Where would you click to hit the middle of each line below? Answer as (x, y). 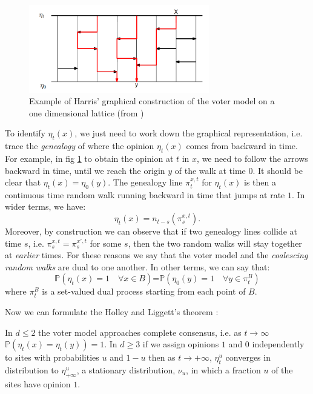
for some (106, 243)
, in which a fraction (223, 370)
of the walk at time (210, 170)
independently (278, 344)
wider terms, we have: (45, 206)
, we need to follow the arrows (252, 158)
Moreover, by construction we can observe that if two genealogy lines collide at (151, 231)
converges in (248, 357)
